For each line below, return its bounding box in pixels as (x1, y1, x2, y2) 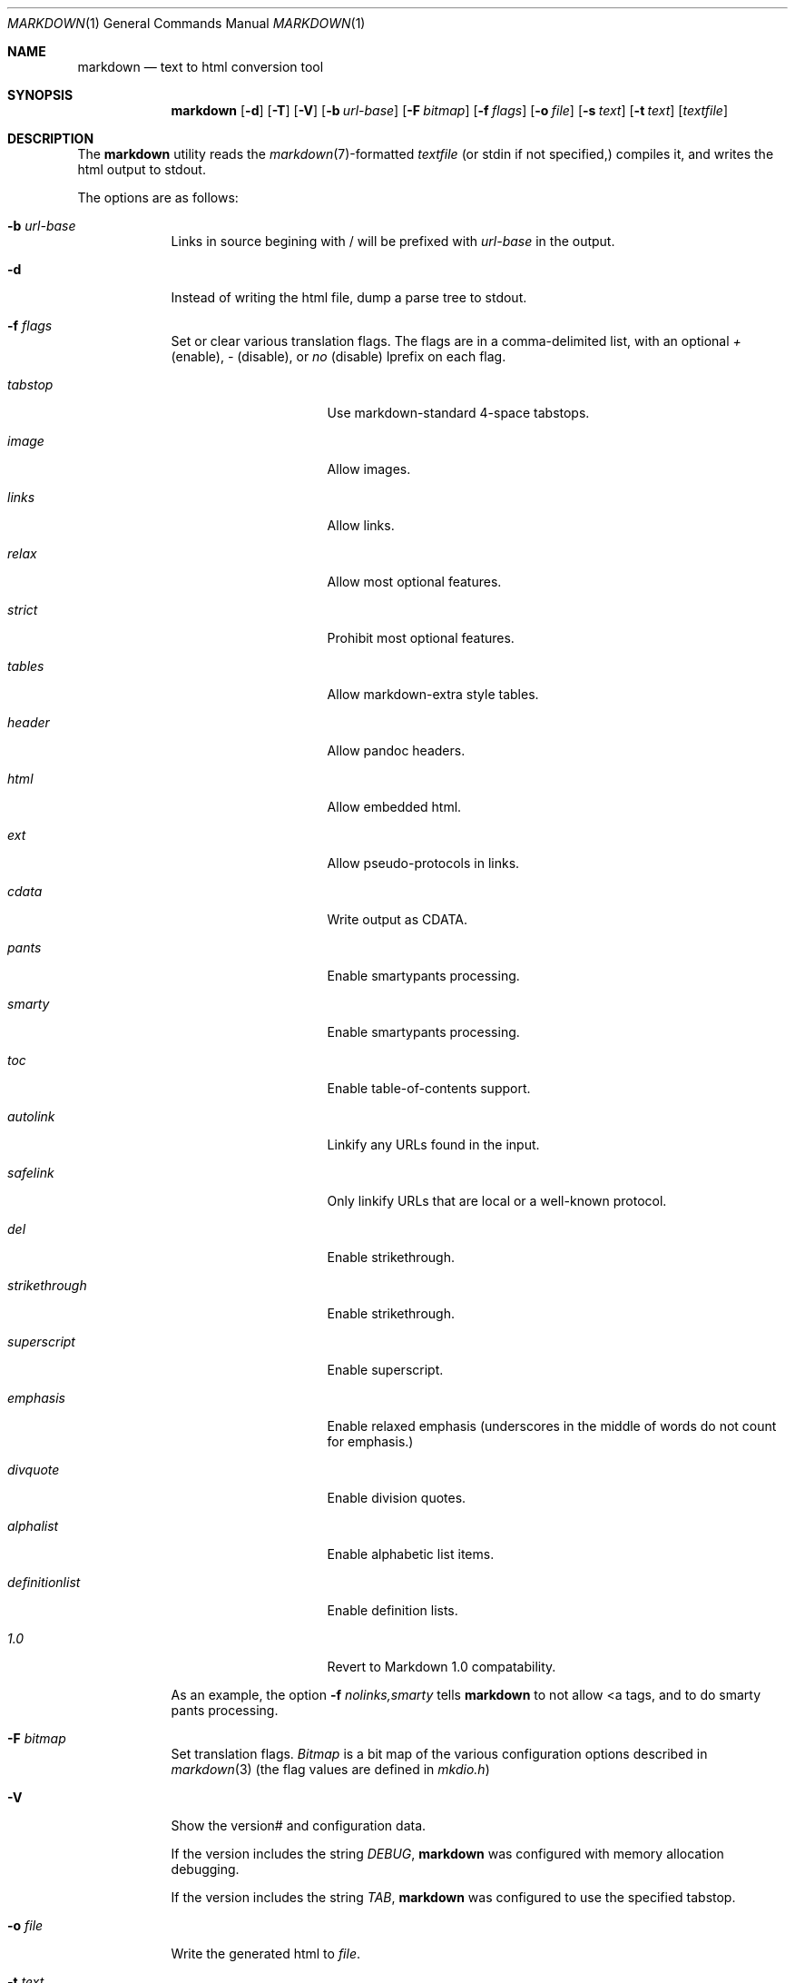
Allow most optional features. (327, 574, 502, 589)
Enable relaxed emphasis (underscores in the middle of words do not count (327, 1418, 777, 1434)
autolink (7, 1109, 55, 1124)
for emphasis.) (327, 1434, 414, 1449)
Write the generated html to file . (171, 1946, 360, 1961)
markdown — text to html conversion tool (77, 59, 324, 74)
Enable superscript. (327, 1362, 444, 1377)
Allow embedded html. (327, 799, 462, 814)
